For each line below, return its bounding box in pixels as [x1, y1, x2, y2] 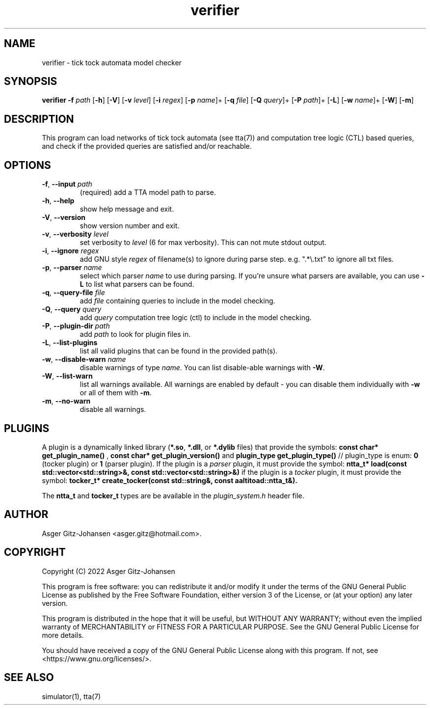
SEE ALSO [4, 671, 54, 684]
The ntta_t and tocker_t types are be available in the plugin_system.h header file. [42, 491, 304, 500]
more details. [42, 630, 84, 639]
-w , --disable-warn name [42, 355, 126, 364]
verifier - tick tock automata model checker [42, 58, 182, 67]
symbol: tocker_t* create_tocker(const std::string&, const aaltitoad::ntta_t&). [42, 476, 297, 485]
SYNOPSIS [4, 75, 57, 88]
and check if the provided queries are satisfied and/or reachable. [42, 142, 252, 151]
